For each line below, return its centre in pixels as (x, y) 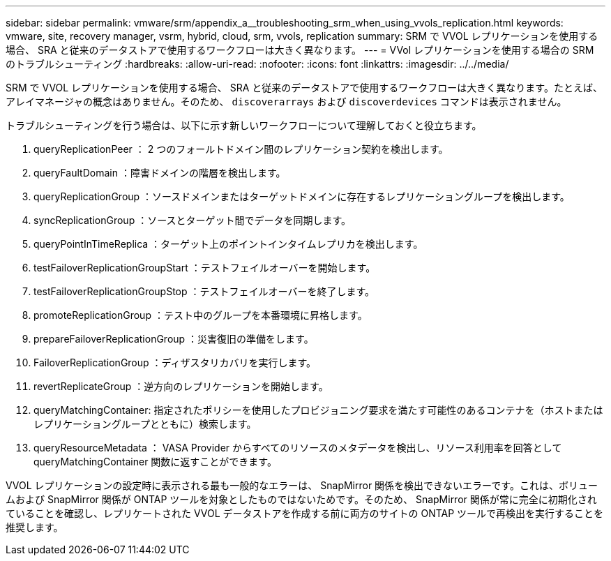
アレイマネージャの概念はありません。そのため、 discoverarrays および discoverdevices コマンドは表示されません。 (286, 102)
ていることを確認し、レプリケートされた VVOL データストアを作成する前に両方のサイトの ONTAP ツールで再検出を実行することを (305, 513)
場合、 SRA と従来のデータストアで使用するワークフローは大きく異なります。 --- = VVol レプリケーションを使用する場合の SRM (300, 50)
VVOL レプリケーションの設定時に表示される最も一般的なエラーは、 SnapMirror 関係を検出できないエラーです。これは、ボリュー (302, 485)
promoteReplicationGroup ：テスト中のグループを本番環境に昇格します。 (201, 315)
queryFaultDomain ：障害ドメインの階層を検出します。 (160, 173)
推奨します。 (35, 527)
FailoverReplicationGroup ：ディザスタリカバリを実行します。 (175, 362)
